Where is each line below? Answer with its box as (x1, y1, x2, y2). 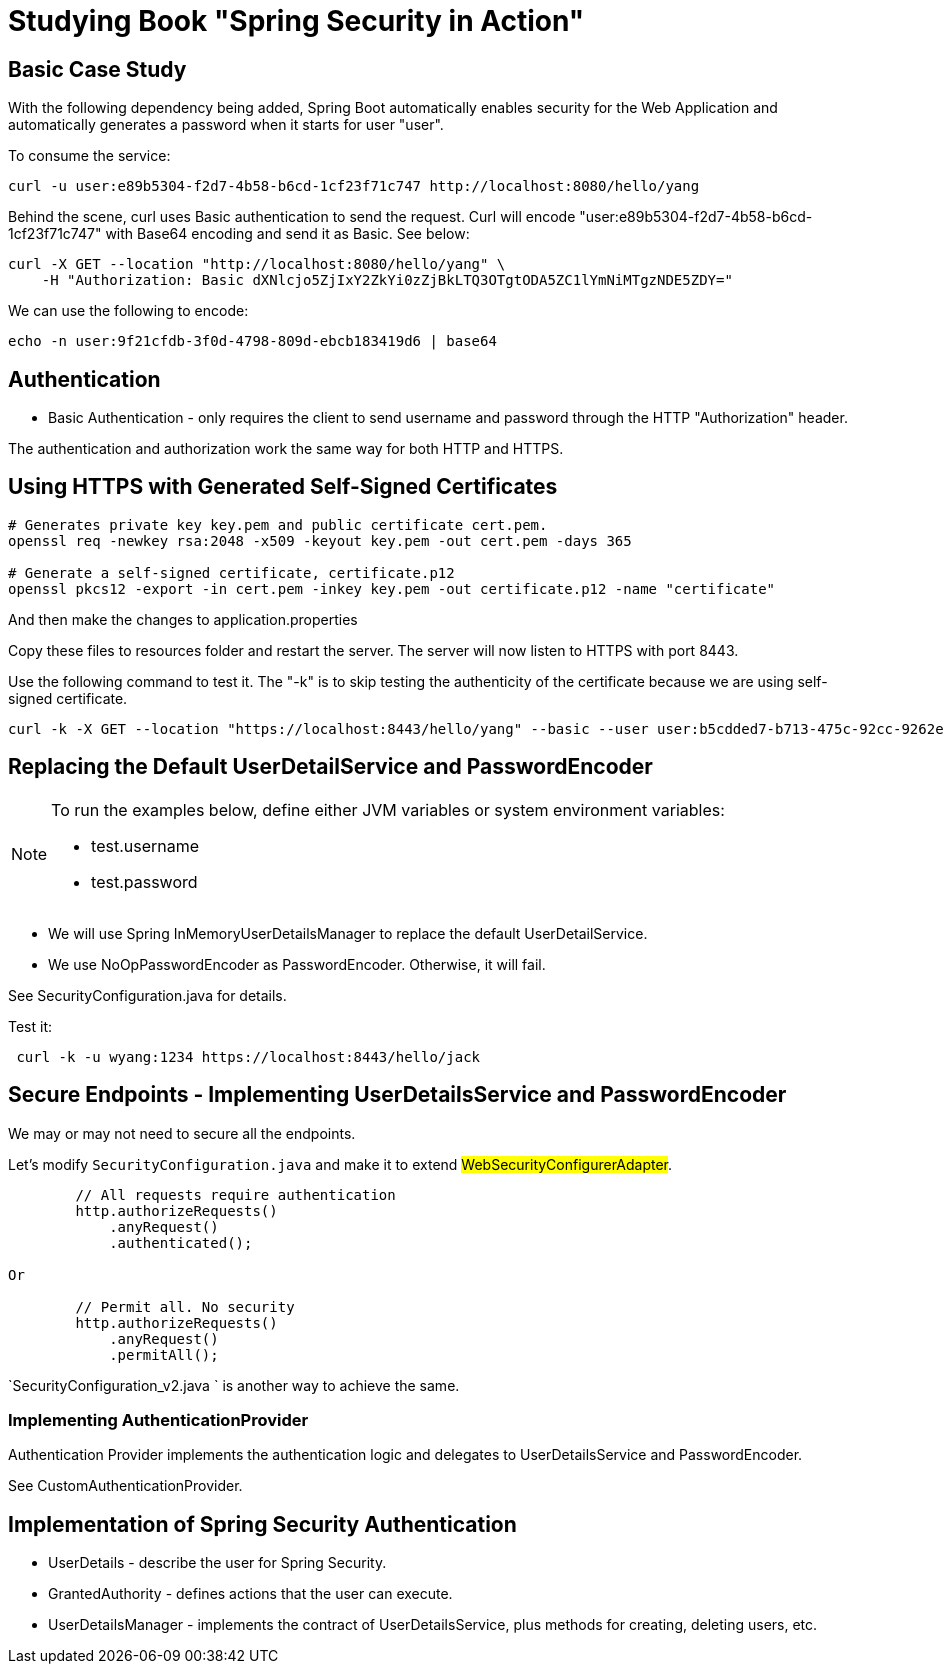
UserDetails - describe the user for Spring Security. (48, 1554, 387, 1572)
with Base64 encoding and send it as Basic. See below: (105, 225, 470, 243)
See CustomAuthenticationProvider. (8, 1477, 243, 1495)
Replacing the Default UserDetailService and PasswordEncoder (8, 754, 653, 780)
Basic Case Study (8, 56, 187, 82)
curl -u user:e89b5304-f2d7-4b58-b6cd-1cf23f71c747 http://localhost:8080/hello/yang (8, 178, 700, 195)
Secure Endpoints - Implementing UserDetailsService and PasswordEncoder (8, 1082, 787, 1108)
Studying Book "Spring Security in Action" (8, 4, 585, 38)
